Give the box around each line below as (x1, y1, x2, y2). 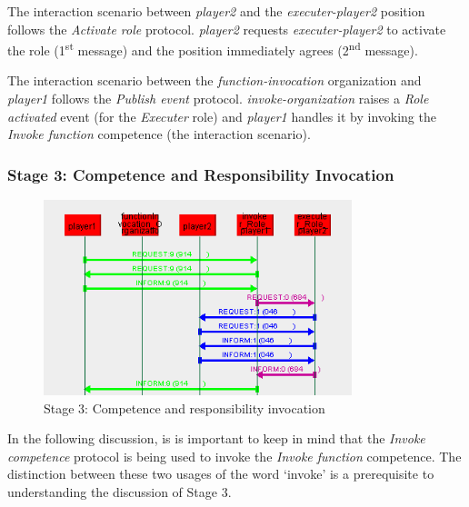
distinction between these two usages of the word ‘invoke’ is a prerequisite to (7, 464, 434, 483)
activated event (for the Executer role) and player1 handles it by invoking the (7, 106, 436, 125)
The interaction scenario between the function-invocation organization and (7, 71, 422, 90)
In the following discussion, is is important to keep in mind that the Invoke (7, 429, 425, 448)
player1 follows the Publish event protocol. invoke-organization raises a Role (7, 89, 429, 108)
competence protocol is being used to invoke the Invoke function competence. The (7, 446, 462, 465)
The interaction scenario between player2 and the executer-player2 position (7, 2, 425, 20)
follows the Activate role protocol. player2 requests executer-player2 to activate (7, 19, 446, 38)
